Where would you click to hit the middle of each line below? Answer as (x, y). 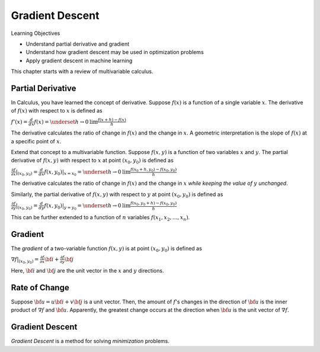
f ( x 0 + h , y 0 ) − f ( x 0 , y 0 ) (154, 170)
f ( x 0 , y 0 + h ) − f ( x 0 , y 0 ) (154, 204)
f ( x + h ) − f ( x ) (112, 120)
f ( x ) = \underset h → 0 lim (66, 122)
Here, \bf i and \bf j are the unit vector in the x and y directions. (87, 270)
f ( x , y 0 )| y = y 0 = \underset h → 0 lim (87, 207)
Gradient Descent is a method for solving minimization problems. (90, 341)
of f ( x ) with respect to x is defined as (57, 111)
